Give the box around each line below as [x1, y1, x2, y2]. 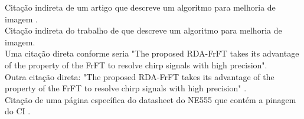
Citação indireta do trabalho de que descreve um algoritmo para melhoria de [5, 24, 282, 37]
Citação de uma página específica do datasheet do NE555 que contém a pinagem [5, 93, 296, 105]
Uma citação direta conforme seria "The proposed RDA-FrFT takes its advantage [5, 47, 299, 59]
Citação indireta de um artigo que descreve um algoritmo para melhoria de [5, 1, 276, 13]
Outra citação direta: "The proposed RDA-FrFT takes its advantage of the [5, 70, 274, 82]
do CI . [5, 105, 31, 117]
